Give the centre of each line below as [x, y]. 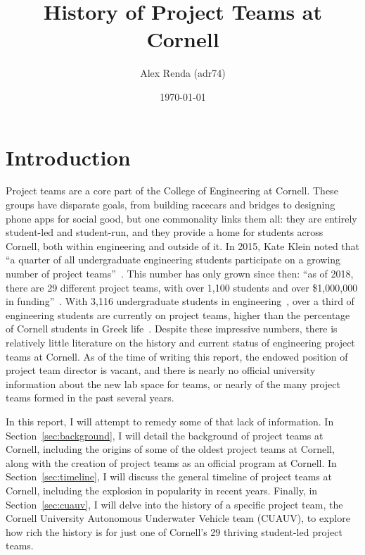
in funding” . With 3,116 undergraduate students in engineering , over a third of [180, 301]
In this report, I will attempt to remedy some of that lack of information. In [170, 421]
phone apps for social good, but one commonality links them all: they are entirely [181, 218]
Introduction [68, 157]
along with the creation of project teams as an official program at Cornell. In [171, 462]
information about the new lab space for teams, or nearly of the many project [173, 383]
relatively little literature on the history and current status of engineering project [180, 342]
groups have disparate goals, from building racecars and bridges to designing [171, 205]
